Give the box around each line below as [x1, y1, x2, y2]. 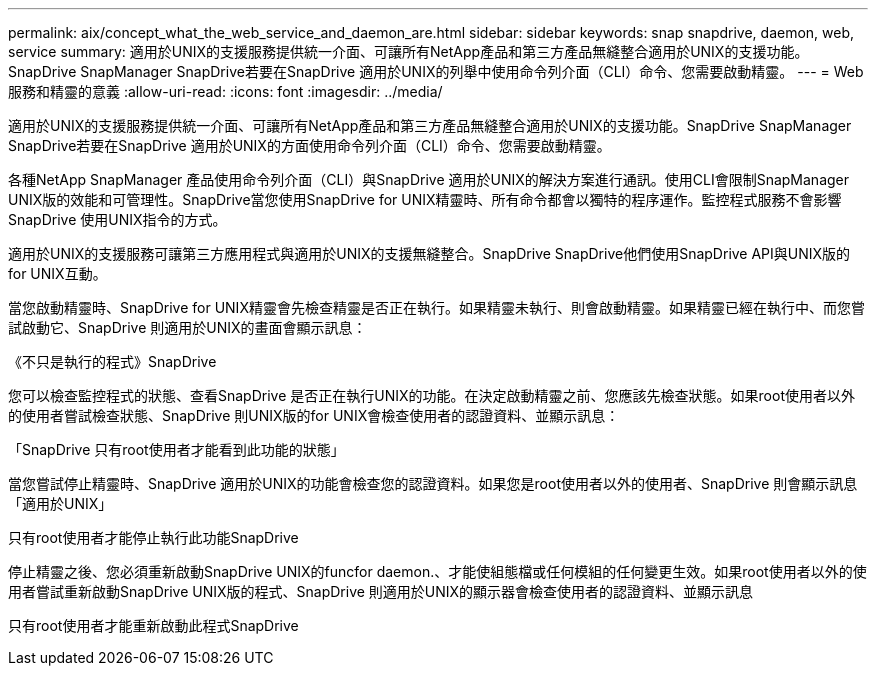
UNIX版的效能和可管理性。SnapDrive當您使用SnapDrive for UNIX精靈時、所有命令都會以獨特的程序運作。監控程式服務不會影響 [8, 191, 842, 208]
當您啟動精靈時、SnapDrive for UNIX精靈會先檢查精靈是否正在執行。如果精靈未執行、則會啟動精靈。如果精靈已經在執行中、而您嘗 [8, 299, 865, 316]
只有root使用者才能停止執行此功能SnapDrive [8, 529, 299, 546]
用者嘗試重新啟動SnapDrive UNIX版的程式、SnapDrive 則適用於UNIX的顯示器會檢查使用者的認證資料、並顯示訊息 [8, 583, 754, 600]
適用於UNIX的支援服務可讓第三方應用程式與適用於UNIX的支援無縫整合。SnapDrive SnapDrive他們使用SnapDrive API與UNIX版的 [8, 245, 851, 262]
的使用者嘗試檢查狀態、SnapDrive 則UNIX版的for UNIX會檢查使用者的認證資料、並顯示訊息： [8, 407, 620, 424]
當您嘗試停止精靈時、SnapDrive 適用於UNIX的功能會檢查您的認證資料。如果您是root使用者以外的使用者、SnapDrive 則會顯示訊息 [8, 475, 858, 492]
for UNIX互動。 [8, 265, 107, 282]
